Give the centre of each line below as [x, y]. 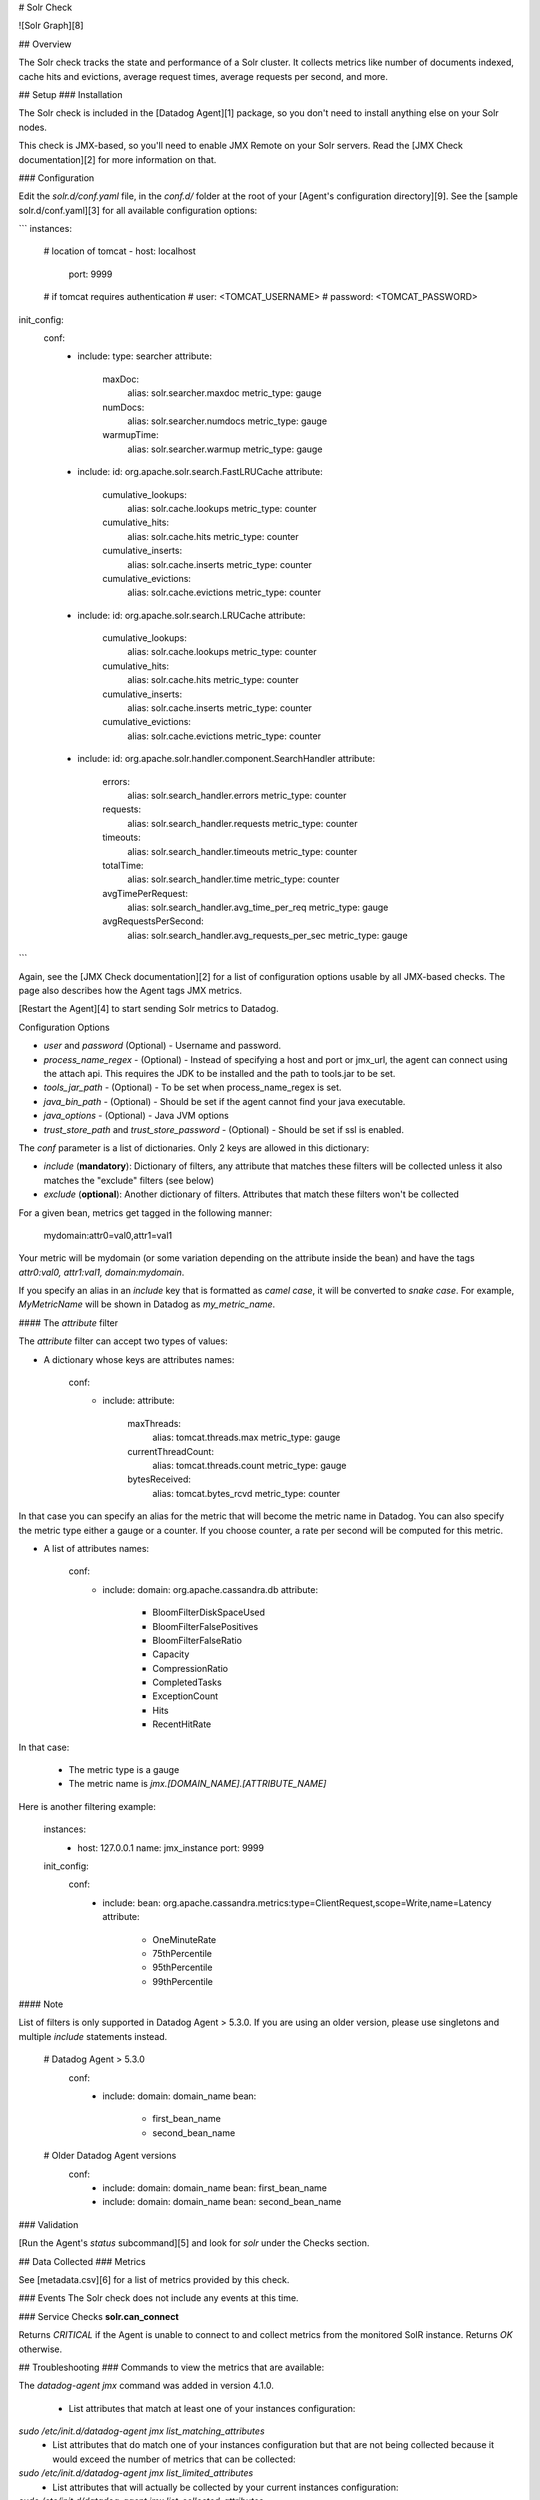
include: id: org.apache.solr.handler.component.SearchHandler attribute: [226, 759]
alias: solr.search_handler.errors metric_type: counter [237, 795]
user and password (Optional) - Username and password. [162, 1046]
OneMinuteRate [184, 1939]
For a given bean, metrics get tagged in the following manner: [145, 1212]
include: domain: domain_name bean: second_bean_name [222, 2202]
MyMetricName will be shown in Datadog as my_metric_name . [147, 1304]
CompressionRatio [190, 1668]
